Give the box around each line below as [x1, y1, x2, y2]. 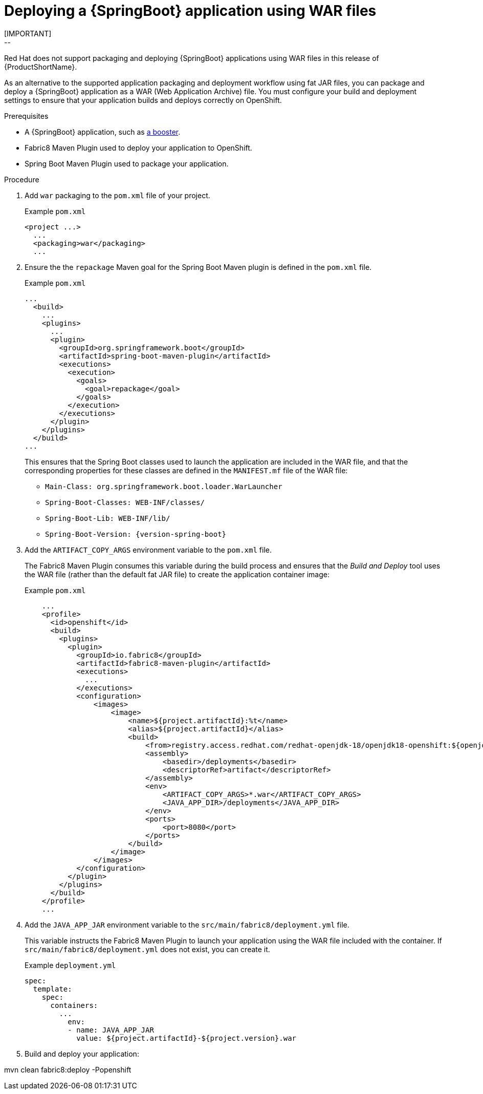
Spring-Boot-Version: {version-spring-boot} [45, 530, 227, 538]
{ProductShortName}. [4, 62, 77, 71]
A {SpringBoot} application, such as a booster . [25, 127, 181, 136]
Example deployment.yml [25, 960, 116, 970]
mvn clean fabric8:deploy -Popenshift [4, 1065, 131, 1074]
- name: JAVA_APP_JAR [68, 1025, 154, 1034]
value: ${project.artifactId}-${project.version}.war [76, 1034, 297, 1042]
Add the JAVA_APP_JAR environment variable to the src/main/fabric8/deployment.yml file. [25, 920, 349, 929]
